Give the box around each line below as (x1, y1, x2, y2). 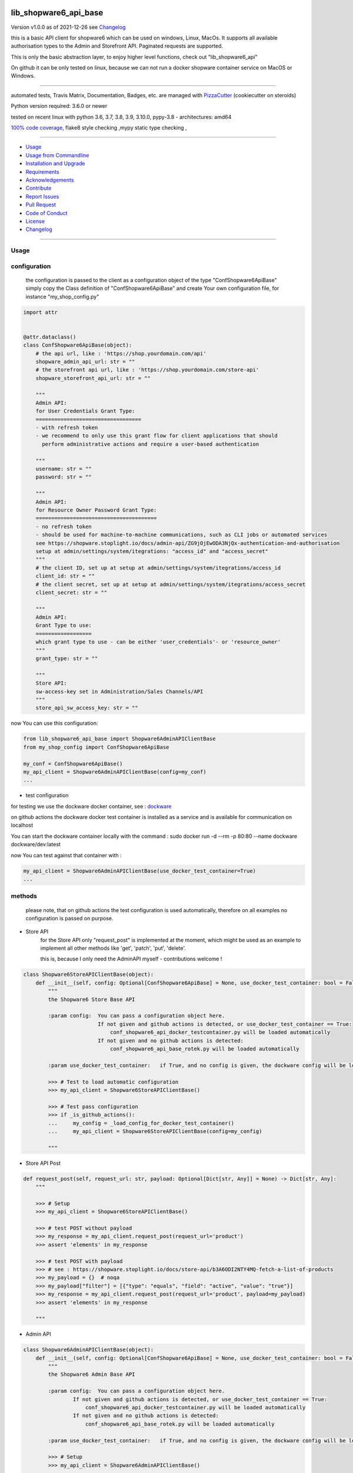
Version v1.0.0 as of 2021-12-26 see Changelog (11, 24, 126, 31)
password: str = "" (35, 474, 92, 480)
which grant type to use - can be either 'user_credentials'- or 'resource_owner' (35, 639, 281, 645)
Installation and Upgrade (25, 160, 85, 167)
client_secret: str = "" (35, 589, 108, 596)
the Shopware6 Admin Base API (48, 1371, 135, 1378)
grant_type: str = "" (35, 655, 98, 662)
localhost (11, 822, 34, 829)
